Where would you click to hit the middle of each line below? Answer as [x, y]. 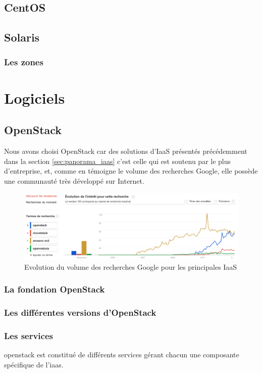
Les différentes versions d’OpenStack [80, 313]
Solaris [22, 37]
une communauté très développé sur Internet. [74, 180]
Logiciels [35, 97]
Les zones [24, 62]
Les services [29, 336]
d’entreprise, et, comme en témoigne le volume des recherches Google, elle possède [131, 171]
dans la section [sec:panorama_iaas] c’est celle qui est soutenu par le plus [118, 161]
